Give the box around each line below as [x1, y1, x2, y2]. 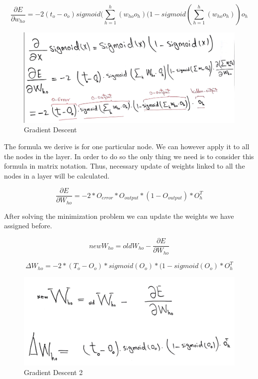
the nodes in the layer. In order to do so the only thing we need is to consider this [4, 151, 254, 161]
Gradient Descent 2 [24, 367, 83, 378]
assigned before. [4, 220, 52, 231]
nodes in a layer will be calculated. [4, 170, 110, 181]
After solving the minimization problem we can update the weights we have [4, 210, 234, 221]
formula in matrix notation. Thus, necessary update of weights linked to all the [4, 161, 245, 171]
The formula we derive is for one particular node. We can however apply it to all [4, 141, 250, 151]
